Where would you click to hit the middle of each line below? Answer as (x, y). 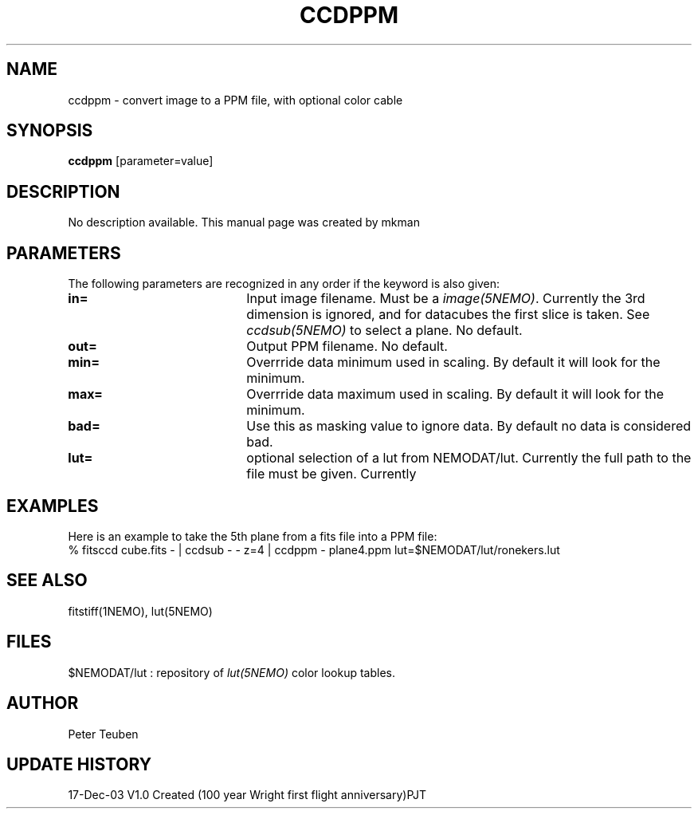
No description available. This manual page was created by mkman (244, 222)
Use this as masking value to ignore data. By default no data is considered (469, 426)
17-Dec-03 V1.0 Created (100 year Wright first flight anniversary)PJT (247, 795)
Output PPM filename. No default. (347, 346)
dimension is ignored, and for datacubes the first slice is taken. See (448, 315)
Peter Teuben (103, 734)
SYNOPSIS (50, 131)
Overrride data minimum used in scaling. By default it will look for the (453, 362)
